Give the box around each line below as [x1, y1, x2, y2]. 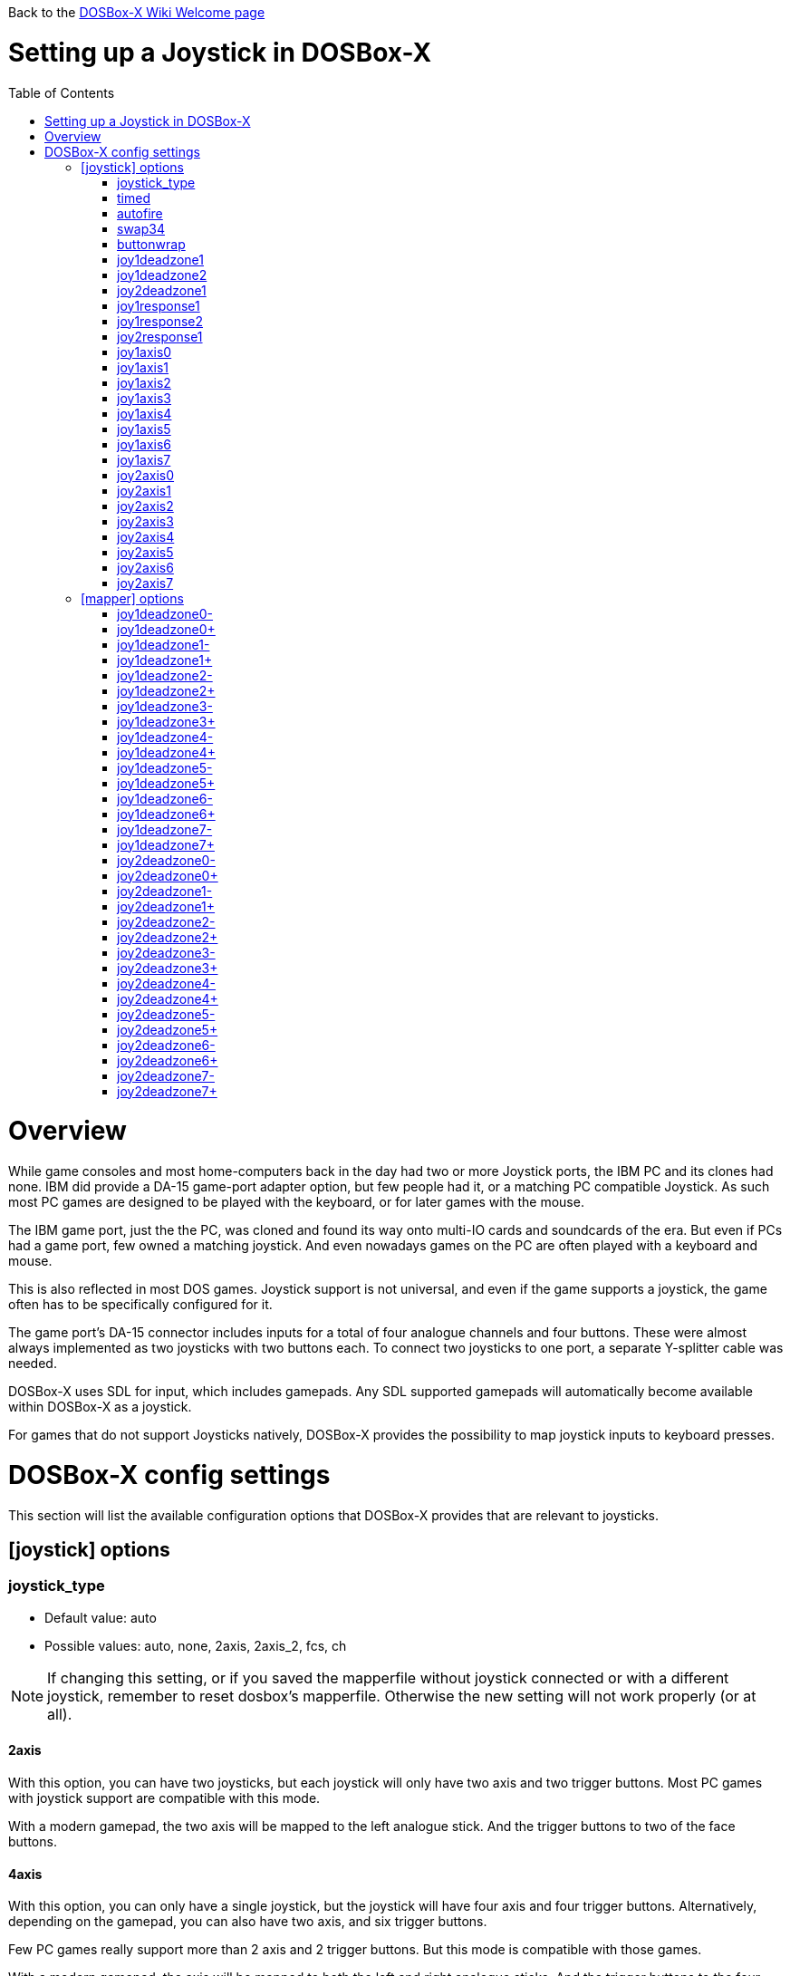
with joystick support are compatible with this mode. [8, 1789, 321, 1806]
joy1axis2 [117, 374, 171, 390]
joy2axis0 [117, 467, 175, 483]
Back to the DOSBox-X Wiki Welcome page [8, 5, 265, 20]
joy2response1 [117, 328, 203, 344]
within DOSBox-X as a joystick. [8, 1399, 192, 1414]
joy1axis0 [117, 343, 172, 360]
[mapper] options [81, 590, 184, 606]
